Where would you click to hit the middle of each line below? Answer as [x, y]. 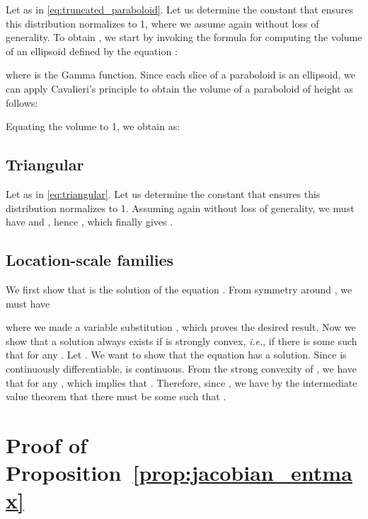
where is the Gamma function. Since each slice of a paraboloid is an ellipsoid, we [180, 75]
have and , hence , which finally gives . [90, 222]
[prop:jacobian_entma [242, 473]
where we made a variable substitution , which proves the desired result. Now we [181, 327]
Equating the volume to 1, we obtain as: [93, 126]
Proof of [46, 444]
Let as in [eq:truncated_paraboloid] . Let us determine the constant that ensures [179, 9]
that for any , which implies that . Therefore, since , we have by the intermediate [182, 382]
